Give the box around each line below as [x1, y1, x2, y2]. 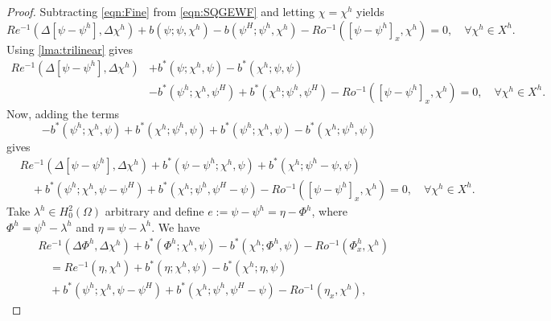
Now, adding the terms [6, 105, 120, 121]
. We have [151, 218, 200, 235]
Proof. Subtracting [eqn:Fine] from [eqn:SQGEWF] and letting [6, 3, 315, 19]
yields [356, 3, 384, 19]
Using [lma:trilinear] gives [6, 40, 133, 57]
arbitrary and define [105, 203, 204, 219]
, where [311, 203, 347, 219]
